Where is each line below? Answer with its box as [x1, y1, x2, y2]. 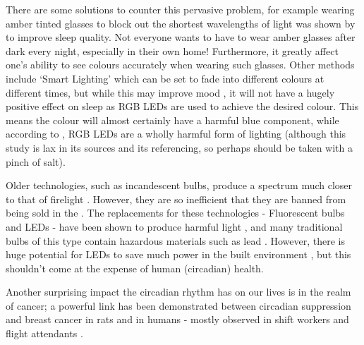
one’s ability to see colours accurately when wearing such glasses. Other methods [6, 57, 355, 72]
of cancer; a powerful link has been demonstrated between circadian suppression [6, 298, 351, 313]
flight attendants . [6, 326, 83, 341]
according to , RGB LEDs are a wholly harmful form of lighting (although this [6, 126, 346, 141]
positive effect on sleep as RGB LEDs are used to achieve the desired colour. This [6, 99, 359, 114]
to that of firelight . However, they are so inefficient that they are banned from [6, 191, 346, 206]
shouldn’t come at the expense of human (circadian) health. [6, 260, 264, 275]
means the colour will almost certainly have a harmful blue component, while [6, 112, 339, 127]
